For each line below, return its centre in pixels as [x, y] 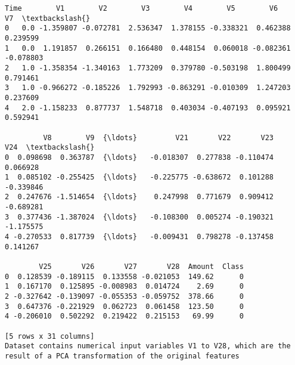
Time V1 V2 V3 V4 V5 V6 [142, 8]
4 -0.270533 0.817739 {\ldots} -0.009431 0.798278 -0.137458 [139, 237]
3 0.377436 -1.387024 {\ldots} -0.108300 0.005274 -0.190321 [139, 217]
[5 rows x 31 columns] [50, 336]
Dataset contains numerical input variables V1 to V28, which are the [148, 346]
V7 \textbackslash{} [48, 18]
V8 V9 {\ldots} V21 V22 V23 [159, 137]
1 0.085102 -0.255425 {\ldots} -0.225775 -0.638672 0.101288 [139, 177]
